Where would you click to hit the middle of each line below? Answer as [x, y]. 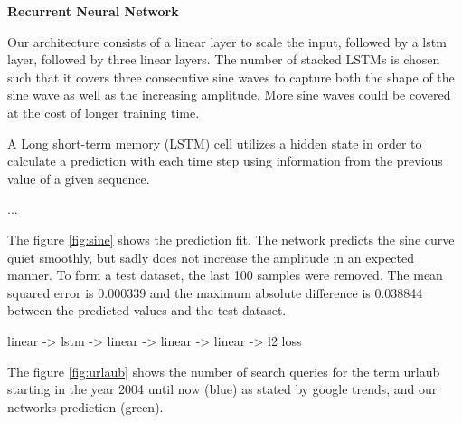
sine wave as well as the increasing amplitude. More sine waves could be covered [229, 95]
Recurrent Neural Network [93, 11]
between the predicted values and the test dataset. [147, 310]
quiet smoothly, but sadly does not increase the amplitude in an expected [211, 257]
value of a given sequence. [79, 178]
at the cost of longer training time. [104, 112]
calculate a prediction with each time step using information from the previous [225, 161]
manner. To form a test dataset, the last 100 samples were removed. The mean [225, 275]
